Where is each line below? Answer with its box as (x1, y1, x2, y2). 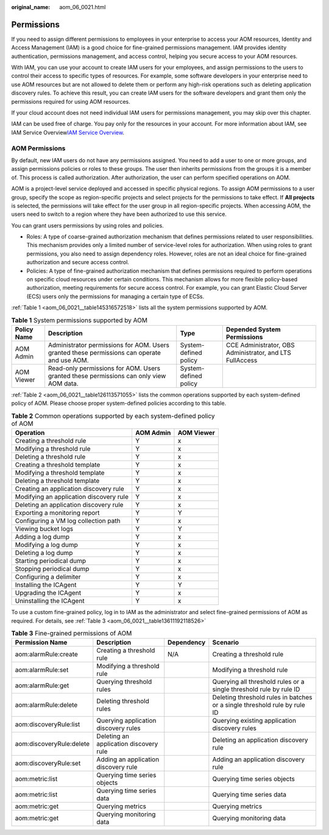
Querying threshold (96, 678, 152, 686)
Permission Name (15, 638, 68, 647)
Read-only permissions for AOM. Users (48, 364, 161, 372)
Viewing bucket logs (15, 525, 74, 533)
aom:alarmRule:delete (15, 701, 78, 709)
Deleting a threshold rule (15, 453, 86, 461)
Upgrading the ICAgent (15, 589, 82, 597)
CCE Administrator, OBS (225, 340, 295, 349)
